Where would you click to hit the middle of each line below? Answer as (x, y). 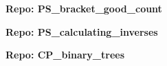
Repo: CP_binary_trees (65, 55)
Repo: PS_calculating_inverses (82, 31)
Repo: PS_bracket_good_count (84, 8)
